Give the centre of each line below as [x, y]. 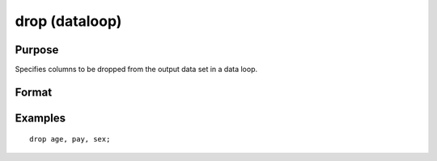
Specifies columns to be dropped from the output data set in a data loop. [136, 70]
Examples [40, 118]
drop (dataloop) [68, 21]
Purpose [37, 50]
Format [34, 92]
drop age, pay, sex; [70, 139]
